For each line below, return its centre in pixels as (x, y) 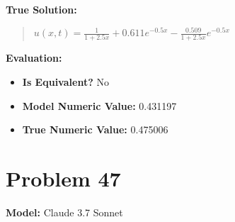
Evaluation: (34, 58)
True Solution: (41, 9)
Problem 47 (63, 178)
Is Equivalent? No (65, 82)
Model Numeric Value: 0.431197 (99, 105)
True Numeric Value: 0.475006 (95, 129)
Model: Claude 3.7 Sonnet (64, 212)
